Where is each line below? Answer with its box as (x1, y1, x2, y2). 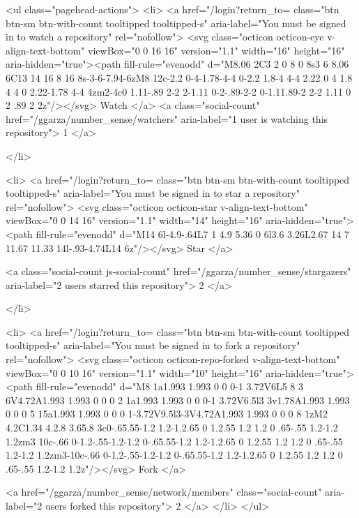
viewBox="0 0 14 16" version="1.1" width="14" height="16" (6, 213, 263, 228)
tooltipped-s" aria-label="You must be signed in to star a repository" (6, 186, 300, 200)
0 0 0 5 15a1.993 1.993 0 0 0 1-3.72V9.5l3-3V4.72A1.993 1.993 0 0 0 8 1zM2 (6, 406, 328, 421)
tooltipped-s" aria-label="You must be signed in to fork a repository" (6, 338, 300, 353)
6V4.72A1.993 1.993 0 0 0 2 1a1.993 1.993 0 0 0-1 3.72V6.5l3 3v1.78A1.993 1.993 (6, 392, 350, 407)
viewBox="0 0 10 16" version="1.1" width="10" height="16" (6, 365, 263, 380)
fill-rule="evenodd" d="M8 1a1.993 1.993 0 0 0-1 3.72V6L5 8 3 (36, 379, 304, 394)
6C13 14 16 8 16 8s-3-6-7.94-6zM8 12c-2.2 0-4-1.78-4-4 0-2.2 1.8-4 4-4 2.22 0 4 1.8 (6, 70, 353, 84)
